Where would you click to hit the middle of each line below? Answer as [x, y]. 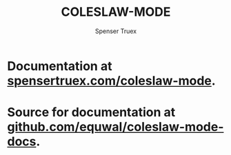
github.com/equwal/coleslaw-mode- [115, 127]
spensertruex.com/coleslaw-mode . [111, 81]
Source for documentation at [91, 113]
